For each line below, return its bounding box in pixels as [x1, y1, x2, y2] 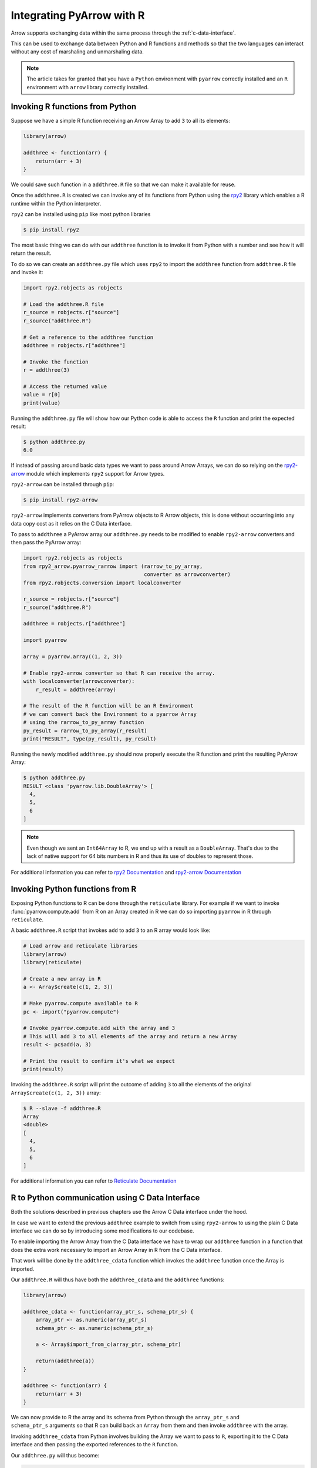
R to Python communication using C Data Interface [11, 1193, 200, 1203]
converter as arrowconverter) [144, 571, 231, 578]
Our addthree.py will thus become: [11, 1452, 100, 1459]
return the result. [11, 250, 52, 257]
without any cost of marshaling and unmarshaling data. [11, 48, 144, 55]
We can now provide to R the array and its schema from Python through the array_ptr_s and [11, 1414, 240, 1421]
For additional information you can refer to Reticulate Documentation [11, 1177, 177, 1184]
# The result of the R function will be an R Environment [23, 702, 194, 709]
